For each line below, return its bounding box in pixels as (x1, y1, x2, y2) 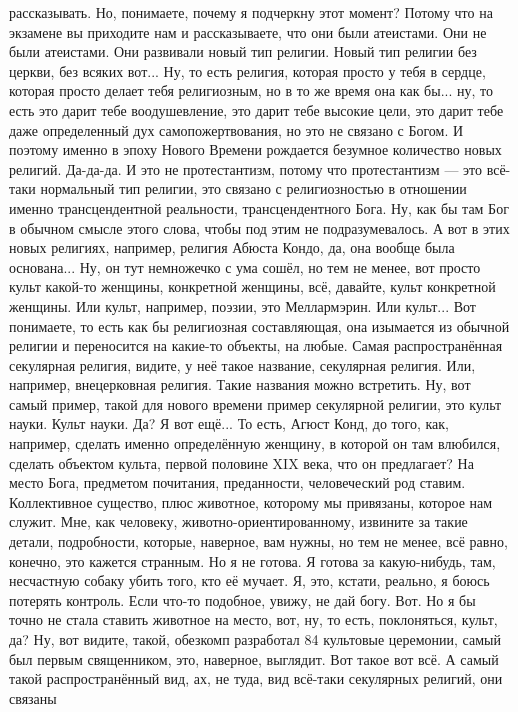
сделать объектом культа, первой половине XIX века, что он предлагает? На (9, 452, 474, 473)
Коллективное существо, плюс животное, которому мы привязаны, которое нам (9, 491, 493, 512)
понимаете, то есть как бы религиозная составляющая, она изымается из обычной (9, 315, 510, 336)
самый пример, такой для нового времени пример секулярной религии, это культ (9, 393, 502, 414)
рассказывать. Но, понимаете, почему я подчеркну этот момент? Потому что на (9, 2, 493, 22)
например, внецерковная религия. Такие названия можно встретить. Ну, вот (9, 374, 471, 395)
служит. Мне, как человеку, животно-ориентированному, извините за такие (9, 511, 468, 532)
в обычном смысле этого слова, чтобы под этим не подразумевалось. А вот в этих (9, 217, 510, 238)
